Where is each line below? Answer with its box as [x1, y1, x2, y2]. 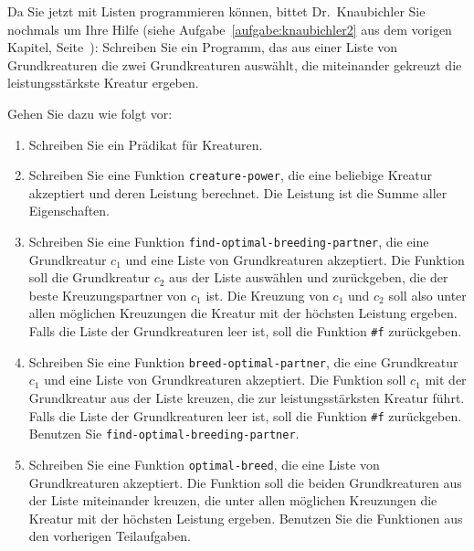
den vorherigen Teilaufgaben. [28, 526, 191, 546]
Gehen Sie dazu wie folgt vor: [7, 103, 173, 122]
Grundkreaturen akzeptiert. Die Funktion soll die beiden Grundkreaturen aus [28, 472, 462, 492]
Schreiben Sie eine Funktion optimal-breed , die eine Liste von [28, 454, 380, 473]
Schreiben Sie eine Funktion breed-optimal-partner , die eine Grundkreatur [28, 352, 458, 371]
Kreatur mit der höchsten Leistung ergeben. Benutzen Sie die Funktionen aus [28, 508, 463, 527]
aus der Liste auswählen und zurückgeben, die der [169, 268, 448, 287]
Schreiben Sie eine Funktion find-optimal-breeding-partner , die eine [28, 232, 429, 250]
